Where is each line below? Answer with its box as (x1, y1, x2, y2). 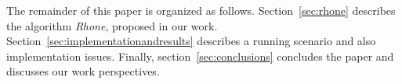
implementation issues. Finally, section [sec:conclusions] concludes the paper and (6, 47, 394, 64)
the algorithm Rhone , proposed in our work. (6, 17, 218, 33)
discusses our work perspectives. (6, 63, 160, 79)
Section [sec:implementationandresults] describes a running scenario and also (6, 33, 376, 49)
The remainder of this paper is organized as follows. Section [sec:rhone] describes (6, 2, 396, 18)
